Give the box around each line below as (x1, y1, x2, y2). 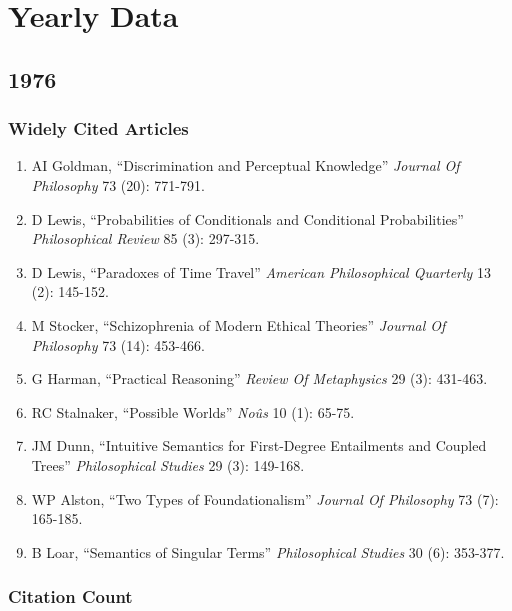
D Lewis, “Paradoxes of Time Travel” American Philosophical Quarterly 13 (31, 261, 492, 282)
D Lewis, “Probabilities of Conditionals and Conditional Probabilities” (31, 208, 464, 229)
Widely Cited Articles (8, 116, 189, 141)
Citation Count (8, 584, 133, 609)
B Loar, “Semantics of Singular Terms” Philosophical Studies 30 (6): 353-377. (31, 541, 505, 562)
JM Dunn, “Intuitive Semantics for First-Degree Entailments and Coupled (31, 435, 487, 456)
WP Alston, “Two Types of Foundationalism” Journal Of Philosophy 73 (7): (31, 488, 499, 509)
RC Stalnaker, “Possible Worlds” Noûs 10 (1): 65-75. (31, 401, 355, 422)
